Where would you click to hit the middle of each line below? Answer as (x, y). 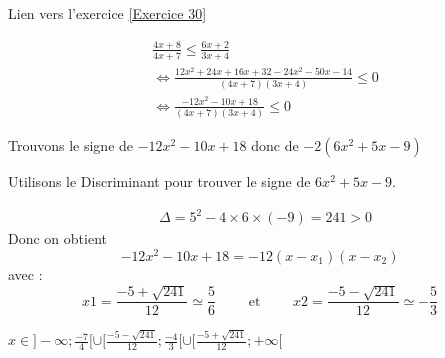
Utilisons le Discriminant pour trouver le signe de (159, 181)
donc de (275, 145)
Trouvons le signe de (71, 145)
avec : (25, 273)
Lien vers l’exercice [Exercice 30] (107, 13)
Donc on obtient (57, 238)
